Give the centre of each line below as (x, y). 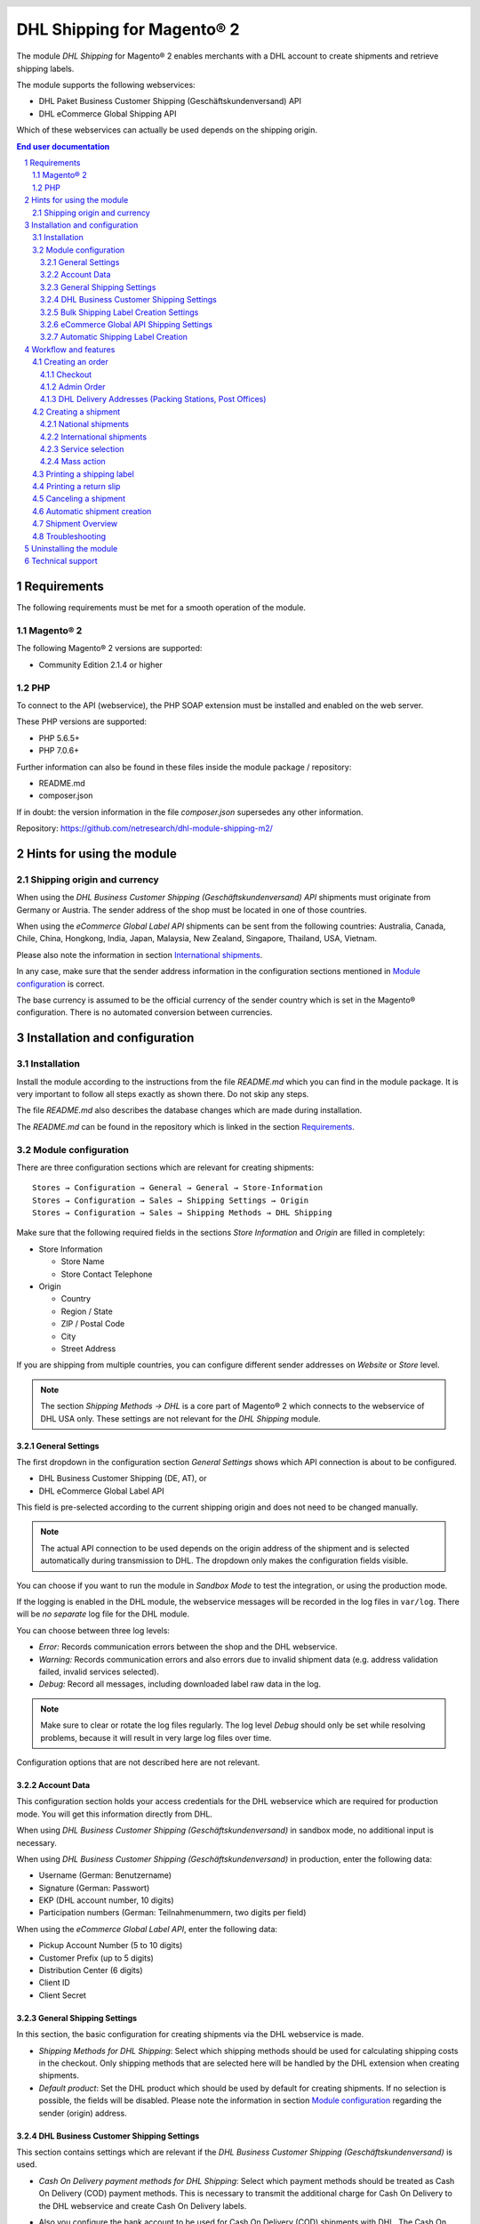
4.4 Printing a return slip (76, 487)
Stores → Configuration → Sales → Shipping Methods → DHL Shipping (182, 1213)
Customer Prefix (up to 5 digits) (96, 1958)
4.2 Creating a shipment (76, 411)
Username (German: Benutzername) (105, 1875)
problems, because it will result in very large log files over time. (156, 1737)
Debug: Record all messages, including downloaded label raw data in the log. (180, 1684)
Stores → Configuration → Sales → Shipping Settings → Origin (171, 1200)
